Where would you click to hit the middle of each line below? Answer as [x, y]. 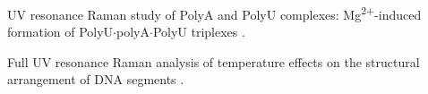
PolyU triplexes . [199, 32]
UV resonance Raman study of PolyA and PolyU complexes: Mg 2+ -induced [214, 13]
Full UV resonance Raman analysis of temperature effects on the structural [214, 61]
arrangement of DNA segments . [96, 79]
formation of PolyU [60, 32]
